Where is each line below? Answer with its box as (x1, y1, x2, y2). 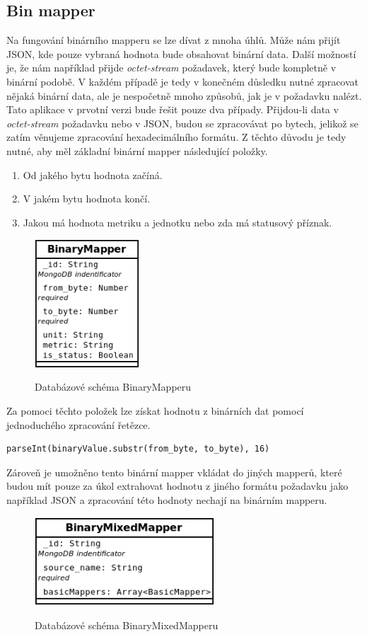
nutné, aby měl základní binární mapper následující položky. (6, 143, 268, 158)
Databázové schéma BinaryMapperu (35, 379, 192, 394)
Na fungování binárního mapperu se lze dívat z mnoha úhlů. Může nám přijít (6, 33, 341, 47)
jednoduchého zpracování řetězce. (6, 417, 151, 432)
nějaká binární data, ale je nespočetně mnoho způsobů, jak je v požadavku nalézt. (6, 88, 362, 103)
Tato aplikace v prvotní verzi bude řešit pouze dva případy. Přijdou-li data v (6, 102, 339, 117)
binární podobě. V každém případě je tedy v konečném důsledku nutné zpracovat (6, 74, 359, 88)
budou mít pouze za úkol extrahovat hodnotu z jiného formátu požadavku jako (6, 478, 349, 493)
